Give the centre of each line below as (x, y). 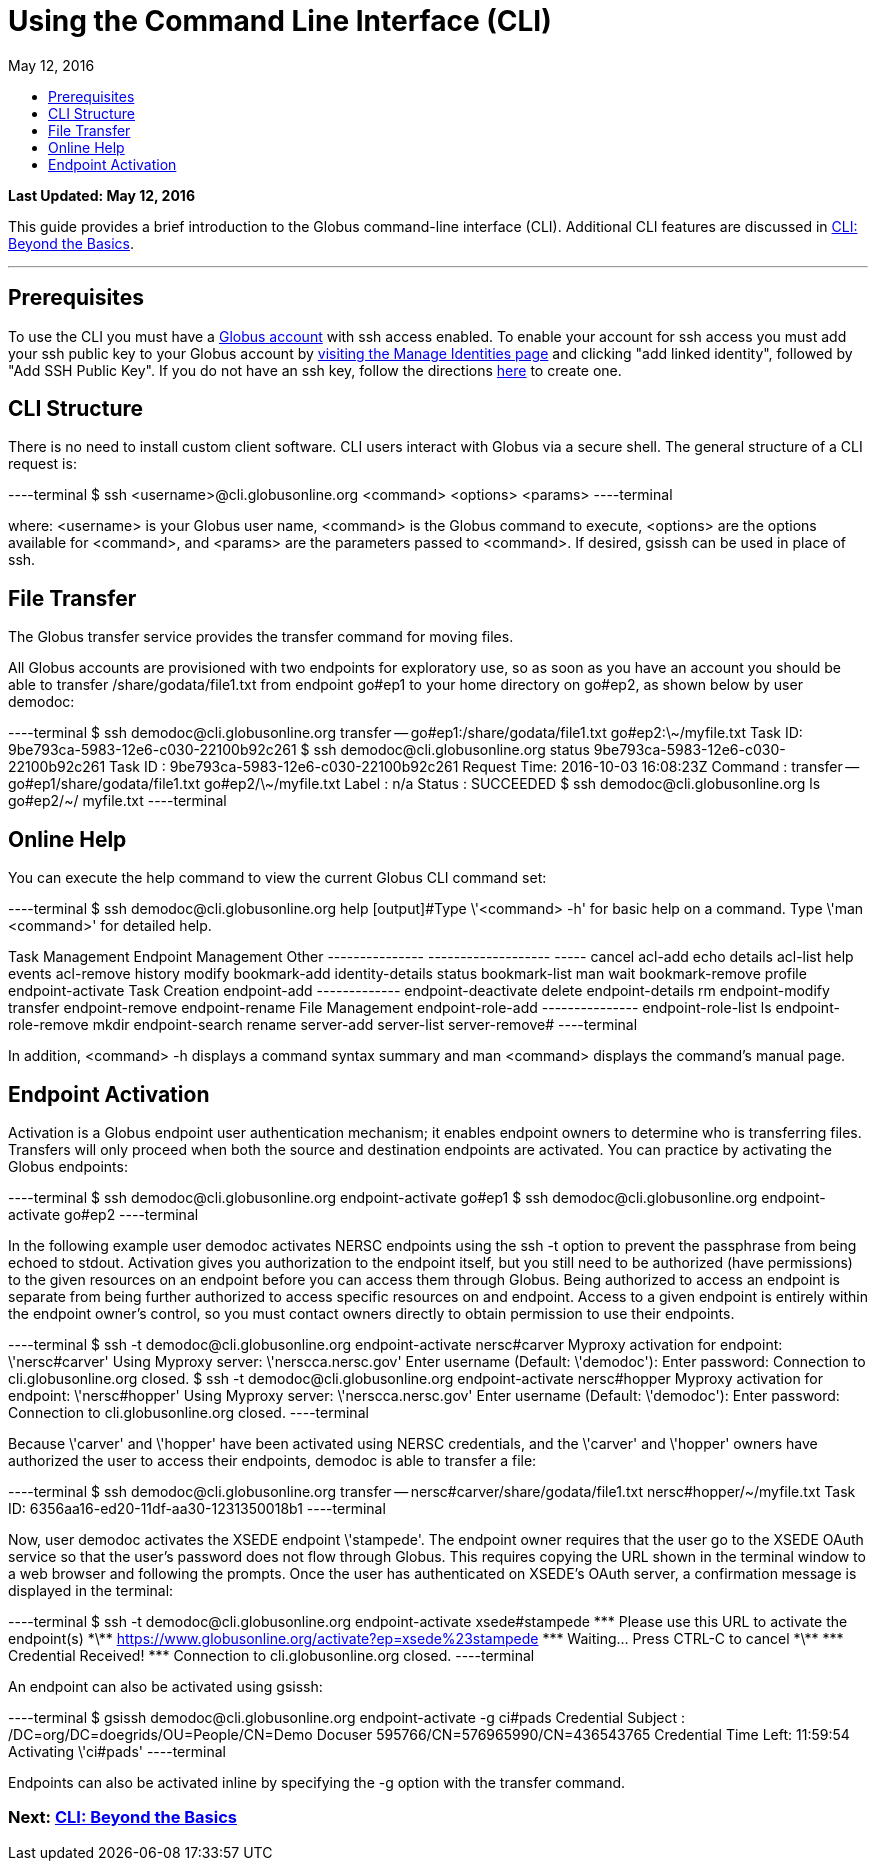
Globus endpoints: (68, 1166)
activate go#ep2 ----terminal (103, 1214)
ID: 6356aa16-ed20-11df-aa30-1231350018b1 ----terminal (197, 1508)
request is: (42, 464)
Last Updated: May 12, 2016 (101, 195)
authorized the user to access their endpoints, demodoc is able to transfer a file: (272, 1460)
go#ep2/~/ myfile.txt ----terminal (117, 801)
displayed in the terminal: (91, 1590)
